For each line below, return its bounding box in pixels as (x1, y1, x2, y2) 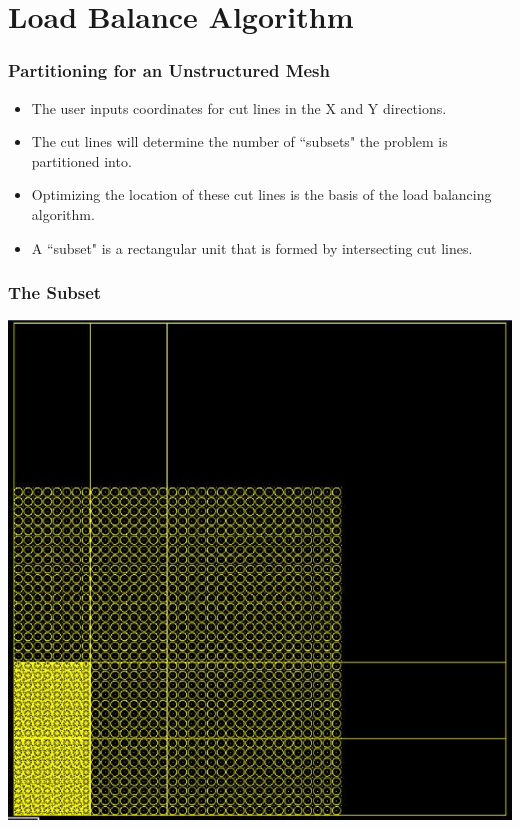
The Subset (8, 280, 102, 305)
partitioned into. (31, 150, 132, 171)
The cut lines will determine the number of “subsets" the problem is (31, 131, 448, 152)
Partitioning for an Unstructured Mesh (8, 58, 331, 83)
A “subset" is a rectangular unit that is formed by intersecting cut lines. (31, 237, 473, 258)
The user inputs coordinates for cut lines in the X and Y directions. (31, 97, 447, 118)
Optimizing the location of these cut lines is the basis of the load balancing (31, 184, 492, 205)
